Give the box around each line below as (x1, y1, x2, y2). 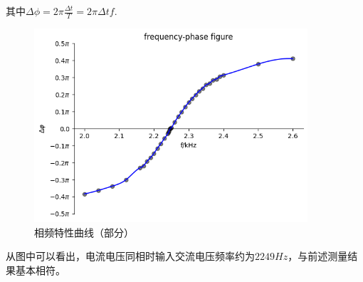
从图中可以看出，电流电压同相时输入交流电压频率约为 (6, 249, 255, 263)
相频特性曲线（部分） (34, 224, 134, 239)
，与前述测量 (288, 249, 348, 263)
